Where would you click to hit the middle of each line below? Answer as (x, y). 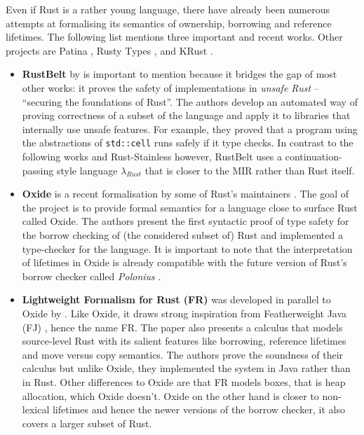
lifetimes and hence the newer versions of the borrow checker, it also (198, 409)
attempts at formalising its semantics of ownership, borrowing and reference (169, 23)
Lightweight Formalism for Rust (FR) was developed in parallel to (176, 299)
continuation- (314, 156)
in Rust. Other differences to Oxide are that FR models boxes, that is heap (184, 381)
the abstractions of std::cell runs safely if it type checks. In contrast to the (188, 143)
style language (87, 170)
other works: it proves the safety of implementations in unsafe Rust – (170, 87)
